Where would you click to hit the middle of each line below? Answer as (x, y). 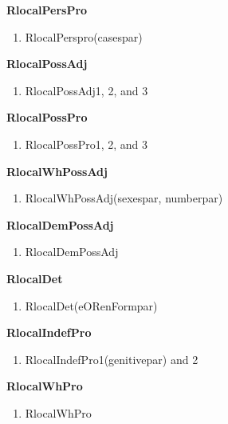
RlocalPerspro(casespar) (84, 36)
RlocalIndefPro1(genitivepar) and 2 (112, 359)
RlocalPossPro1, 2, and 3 (86, 144)
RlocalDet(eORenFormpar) (91, 305)
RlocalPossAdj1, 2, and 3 (86, 90)
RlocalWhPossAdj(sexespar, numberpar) (124, 198)
